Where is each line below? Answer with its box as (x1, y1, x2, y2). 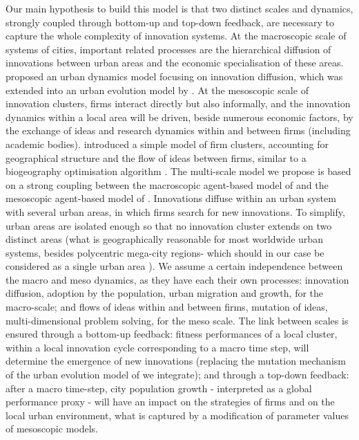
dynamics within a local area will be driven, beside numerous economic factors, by (6, 109, 353, 124)
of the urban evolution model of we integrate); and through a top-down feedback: (6, 367, 349, 382)
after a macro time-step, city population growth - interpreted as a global (6, 381, 312, 395)
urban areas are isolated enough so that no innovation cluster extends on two (6, 218, 332, 232)
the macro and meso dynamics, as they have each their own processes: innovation (6, 272, 349, 286)
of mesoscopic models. (6, 421, 98, 436)
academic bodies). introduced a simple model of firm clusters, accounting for (6, 136, 329, 151)
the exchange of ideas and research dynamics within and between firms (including (6, 123, 351, 138)
